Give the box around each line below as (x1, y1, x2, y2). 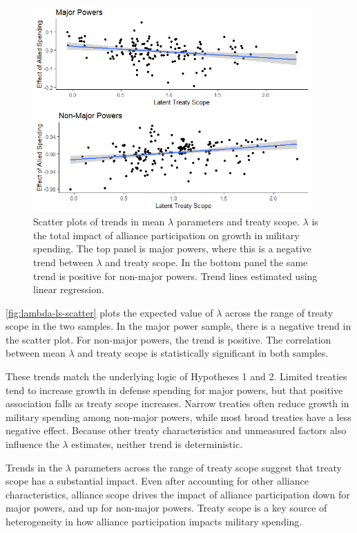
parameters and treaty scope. (176, 214, 300, 229)
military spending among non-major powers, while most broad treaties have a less (6, 409, 351, 424)
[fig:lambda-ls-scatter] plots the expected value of (6, 305, 213, 319)
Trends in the (6, 460, 63, 474)
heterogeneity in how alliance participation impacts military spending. (6, 514, 302, 529)
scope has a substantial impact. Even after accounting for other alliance (6, 474, 309, 488)
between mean (6, 346, 66, 360)
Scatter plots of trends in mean (33, 214, 165, 229)
